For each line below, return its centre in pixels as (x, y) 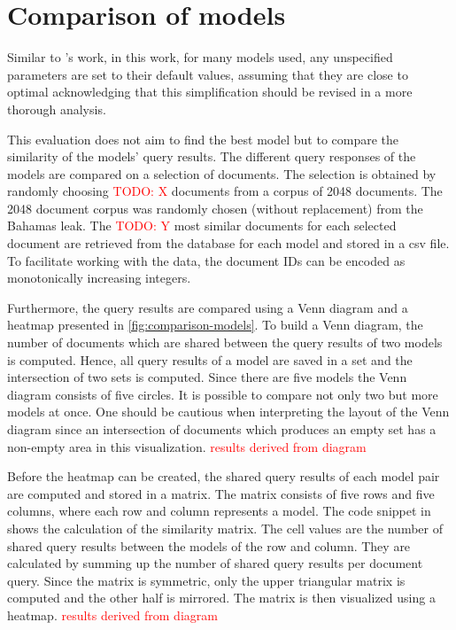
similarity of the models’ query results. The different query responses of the (212, 156)
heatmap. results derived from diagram (112, 614)
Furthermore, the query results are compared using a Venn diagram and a (208, 307)
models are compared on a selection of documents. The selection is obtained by (222, 173)
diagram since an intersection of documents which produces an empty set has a (222, 429)
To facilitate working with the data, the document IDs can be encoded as (206, 260)
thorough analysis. (57, 109)
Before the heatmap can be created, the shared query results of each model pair (224, 476)
